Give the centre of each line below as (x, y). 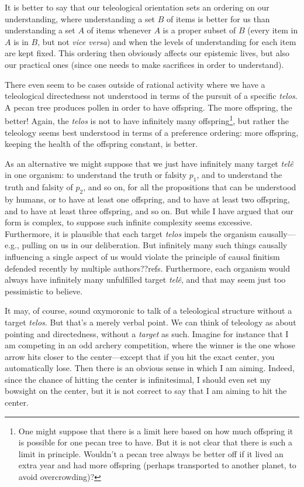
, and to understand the (239, 175)
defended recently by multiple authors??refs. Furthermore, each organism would (147, 268)
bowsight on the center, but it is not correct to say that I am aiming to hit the (146, 391)
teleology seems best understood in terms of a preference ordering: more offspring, (152, 132)
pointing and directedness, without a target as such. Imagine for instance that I (147, 333)
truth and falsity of (39, 187)
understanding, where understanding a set (80, 18)
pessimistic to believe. (44, 291)
